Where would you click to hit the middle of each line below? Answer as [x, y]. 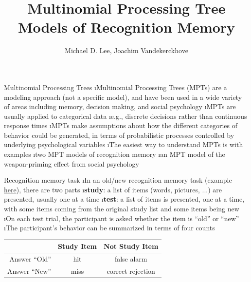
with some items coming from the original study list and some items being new [122, 209]
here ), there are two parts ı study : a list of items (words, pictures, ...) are [113, 189]
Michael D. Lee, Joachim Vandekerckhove [126, 50]
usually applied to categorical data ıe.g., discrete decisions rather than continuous [125, 116]
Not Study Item [131, 246]
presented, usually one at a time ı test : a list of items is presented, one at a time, [124, 199]
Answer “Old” [30, 259]
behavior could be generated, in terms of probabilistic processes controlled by [119, 135]
